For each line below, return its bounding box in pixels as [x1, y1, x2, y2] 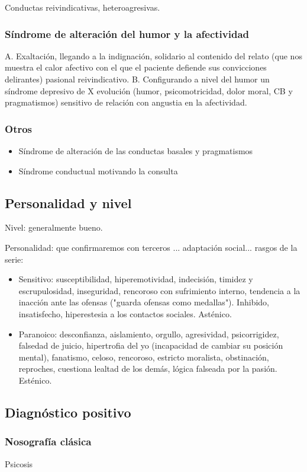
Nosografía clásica [5, 434, 92, 449]
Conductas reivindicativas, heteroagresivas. [5, 1, 160, 13]
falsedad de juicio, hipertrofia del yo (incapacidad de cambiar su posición [18, 339, 283, 352]
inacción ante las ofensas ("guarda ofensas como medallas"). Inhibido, [18, 296, 269, 308]
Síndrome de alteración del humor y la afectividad [5, 26, 250, 41]
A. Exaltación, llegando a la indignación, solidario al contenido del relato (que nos [5, 49, 302, 62]
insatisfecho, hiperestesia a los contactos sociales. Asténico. [18, 307, 232, 320]
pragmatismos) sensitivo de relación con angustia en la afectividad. [5, 96, 247, 109]
